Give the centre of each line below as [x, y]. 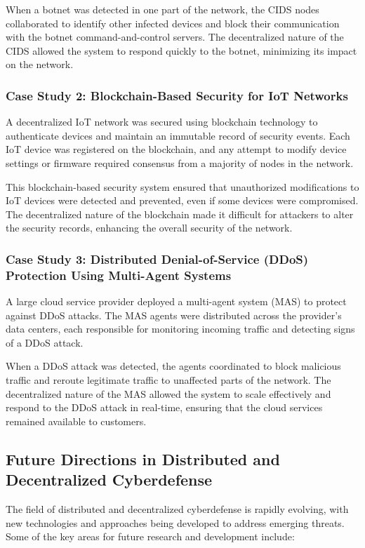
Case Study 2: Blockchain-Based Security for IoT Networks [177, 95]
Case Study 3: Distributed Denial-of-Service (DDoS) [157, 259]
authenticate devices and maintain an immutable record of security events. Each [178, 135]
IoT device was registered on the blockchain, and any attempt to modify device [176, 149]
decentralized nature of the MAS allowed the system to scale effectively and [168, 393]
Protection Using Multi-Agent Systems [119, 275]
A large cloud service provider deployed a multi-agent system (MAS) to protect [176, 301]
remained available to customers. [76, 421]
